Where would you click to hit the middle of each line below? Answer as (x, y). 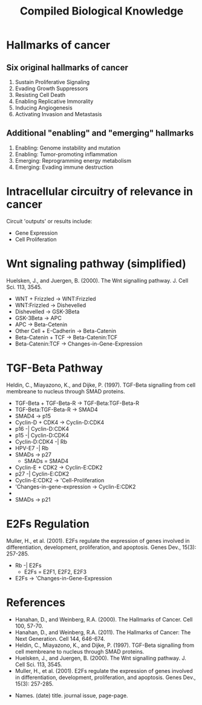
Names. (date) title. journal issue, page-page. (71, 695)
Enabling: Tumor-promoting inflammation (66, 154)
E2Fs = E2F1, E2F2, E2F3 (55, 572)
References (36, 602)
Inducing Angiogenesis (44, 108)
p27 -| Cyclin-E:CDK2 (42, 474)
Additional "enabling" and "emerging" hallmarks (100, 133)
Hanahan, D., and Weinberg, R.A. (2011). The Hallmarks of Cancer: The (103, 632)
